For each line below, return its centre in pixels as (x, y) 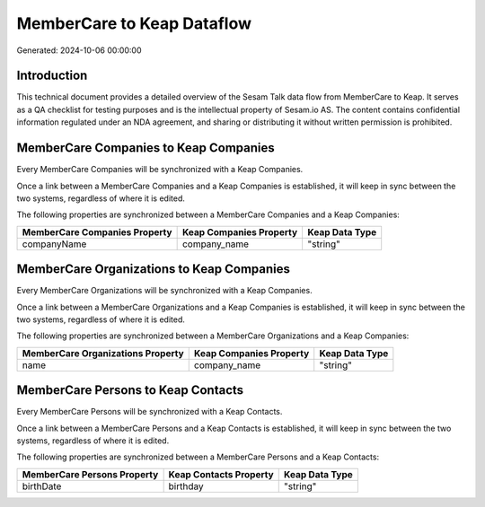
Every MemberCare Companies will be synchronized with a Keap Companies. (160, 170)
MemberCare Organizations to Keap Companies (154, 269)
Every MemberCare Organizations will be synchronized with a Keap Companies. (165, 291)
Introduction (52, 76)
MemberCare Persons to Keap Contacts (130, 390)
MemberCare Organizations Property (103, 353)
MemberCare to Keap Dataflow (134, 23)
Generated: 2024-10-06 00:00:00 (79, 50)
